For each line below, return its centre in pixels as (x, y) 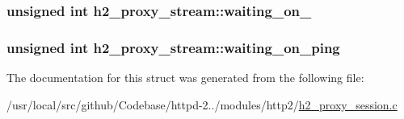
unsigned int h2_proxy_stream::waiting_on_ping (173, 47)
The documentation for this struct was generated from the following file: (185, 78)
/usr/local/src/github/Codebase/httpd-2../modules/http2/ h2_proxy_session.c (202, 104)
